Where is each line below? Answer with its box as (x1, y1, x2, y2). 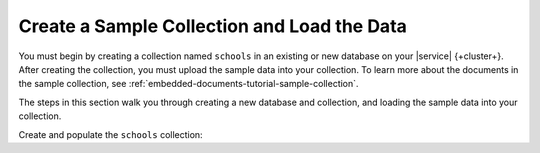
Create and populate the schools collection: (18, 128, 204, 140)
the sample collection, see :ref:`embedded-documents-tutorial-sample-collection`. (18, 78, 359, 90)
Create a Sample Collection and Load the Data (18, 15, 407, 37)
